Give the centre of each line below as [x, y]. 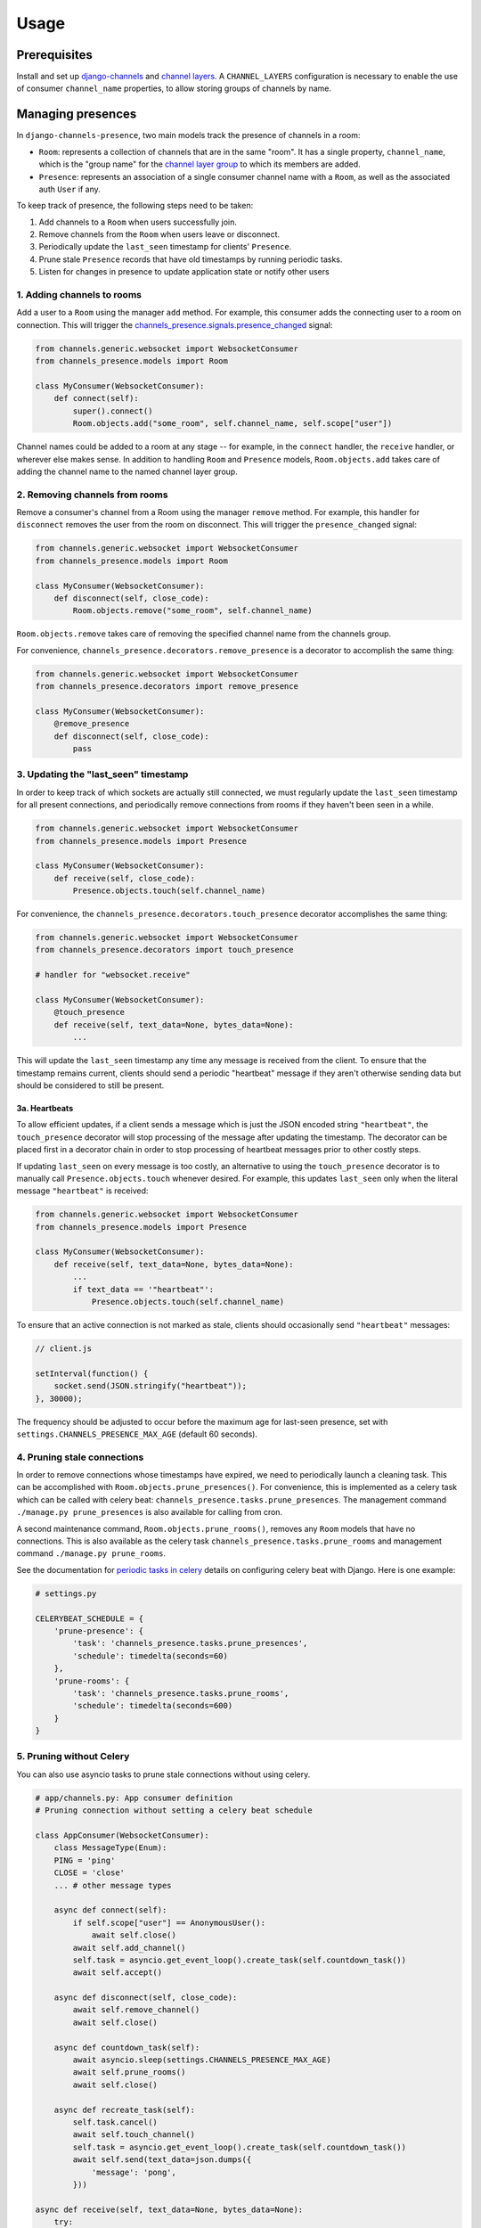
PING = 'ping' [85, 1860]
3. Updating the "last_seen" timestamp [102, 774]
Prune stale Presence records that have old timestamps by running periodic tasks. [191, 259]
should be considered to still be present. [90, 1085]
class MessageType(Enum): [110, 1848]
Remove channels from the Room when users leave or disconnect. [159, 234]
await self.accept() [118, 1973]
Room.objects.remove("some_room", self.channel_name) [192, 611]
